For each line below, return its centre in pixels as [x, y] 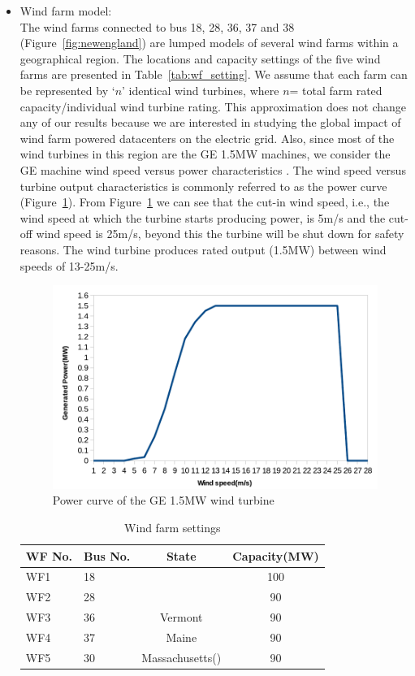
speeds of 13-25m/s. [69, 265]
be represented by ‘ [67, 90]
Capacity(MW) [276, 555]
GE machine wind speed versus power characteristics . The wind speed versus [213, 169]
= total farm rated [336, 90]
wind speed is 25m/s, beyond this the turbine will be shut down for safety [220, 234]
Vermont [181, 617]
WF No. [49, 555]
